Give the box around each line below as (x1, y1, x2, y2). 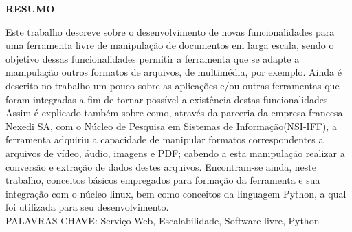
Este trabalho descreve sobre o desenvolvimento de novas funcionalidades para (5, 24, 335, 39)
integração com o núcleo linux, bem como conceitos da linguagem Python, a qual (5, 186, 346, 200)
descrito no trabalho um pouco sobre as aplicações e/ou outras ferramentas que (5, 78, 340, 92)
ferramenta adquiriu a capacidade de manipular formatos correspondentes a (5, 132, 324, 147)
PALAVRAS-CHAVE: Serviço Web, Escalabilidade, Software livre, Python (5, 213, 320, 227)
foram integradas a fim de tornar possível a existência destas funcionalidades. (5, 92, 331, 106)
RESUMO (5, 1, 55, 15)
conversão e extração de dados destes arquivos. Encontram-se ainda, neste (5, 159, 316, 173)
